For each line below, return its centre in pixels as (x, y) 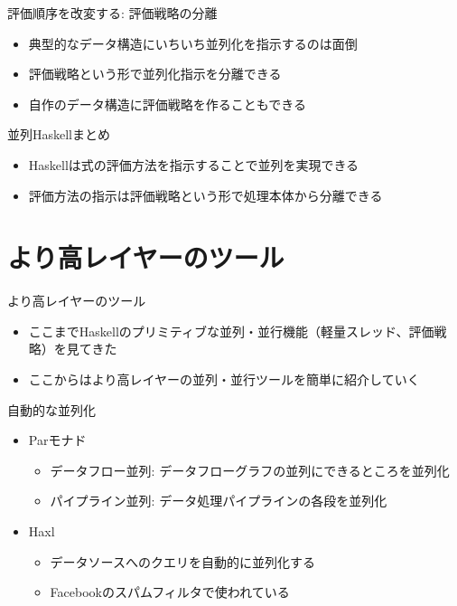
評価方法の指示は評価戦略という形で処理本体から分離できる (205, 195)
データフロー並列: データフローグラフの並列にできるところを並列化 (250, 470)
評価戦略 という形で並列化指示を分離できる (155, 74)
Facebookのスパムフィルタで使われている (170, 592)
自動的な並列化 (51, 409)
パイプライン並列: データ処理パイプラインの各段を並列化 (219, 501)
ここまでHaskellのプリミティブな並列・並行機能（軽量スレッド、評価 (231, 331)
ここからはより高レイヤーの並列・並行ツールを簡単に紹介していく (224, 379)
